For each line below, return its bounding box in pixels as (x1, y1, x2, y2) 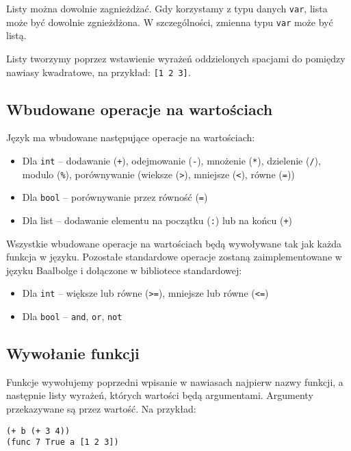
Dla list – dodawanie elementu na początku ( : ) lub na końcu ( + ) (22, 212, 292, 227)
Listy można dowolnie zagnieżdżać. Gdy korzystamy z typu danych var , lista (6, 1, 328, 15)
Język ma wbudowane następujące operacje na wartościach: (6, 130, 255, 145)
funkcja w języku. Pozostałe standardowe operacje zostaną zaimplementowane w (6, 249, 342, 264)
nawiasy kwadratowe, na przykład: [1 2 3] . (6, 64, 191, 79)
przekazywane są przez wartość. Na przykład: (6, 402, 196, 416)
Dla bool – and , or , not (22, 309, 122, 324)
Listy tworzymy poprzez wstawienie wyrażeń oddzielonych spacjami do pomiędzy (6, 51, 346, 65)
